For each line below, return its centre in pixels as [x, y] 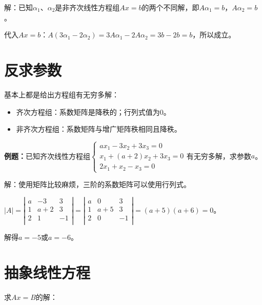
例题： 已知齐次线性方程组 [47, 156]
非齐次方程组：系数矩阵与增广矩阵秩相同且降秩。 [99, 129]
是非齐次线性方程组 [87, 7]
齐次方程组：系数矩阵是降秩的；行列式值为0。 [93, 111]
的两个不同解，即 [170, 7]
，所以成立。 [214, 35]
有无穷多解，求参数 [219, 156]
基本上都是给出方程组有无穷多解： [62, 94]
